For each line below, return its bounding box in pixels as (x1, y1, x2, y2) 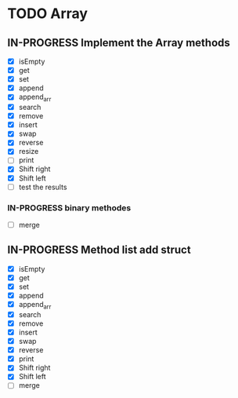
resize (18, 147, 39, 156)
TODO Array (7, 5, 88, 23)
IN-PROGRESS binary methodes (7, 202, 132, 213)
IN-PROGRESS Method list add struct (7, 243, 191, 257)
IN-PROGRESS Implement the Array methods (7, 36, 230, 49)
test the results (18, 182, 67, 192)
